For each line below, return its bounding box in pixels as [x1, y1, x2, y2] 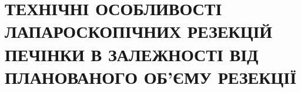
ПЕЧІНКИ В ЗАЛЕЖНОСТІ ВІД [5, 42, 259, 66]
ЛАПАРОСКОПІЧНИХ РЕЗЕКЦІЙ [5, 19, 273, 43]
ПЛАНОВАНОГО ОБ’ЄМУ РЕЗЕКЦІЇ [5, 65, 297, 89]
